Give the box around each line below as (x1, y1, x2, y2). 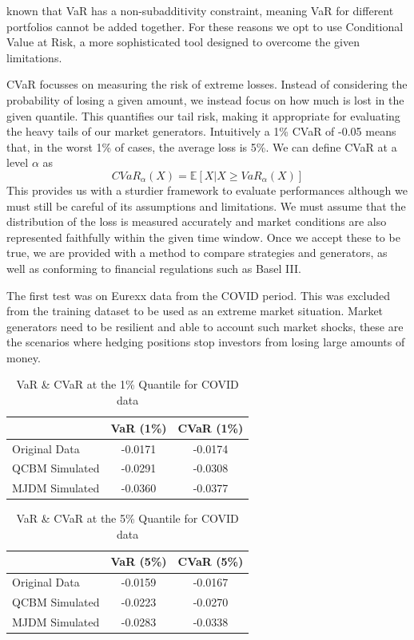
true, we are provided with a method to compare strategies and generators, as (6, 244, 388, 261)
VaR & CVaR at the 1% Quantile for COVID (16, 376, 239, 393)
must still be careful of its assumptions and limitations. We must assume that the (6, 197, 406, 214)
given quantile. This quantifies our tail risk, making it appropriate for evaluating (6, 107, 400, 124)
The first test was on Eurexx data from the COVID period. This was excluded (6, 286, 391, 303)
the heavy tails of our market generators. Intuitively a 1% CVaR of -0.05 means (6, 123, 396, 140)
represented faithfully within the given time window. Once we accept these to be (6, 228, 400, 245)
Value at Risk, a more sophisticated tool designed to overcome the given (6, 34, 360, 50)
